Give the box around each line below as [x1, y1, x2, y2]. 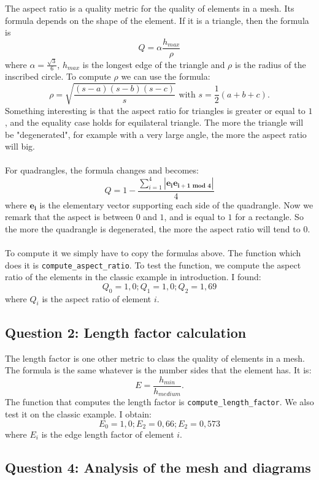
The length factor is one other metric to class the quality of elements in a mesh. [5, 351, 305, 364]
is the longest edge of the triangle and [82, 58, 225, 70]
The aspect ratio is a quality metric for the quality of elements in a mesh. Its [5, 2, 294, 14]
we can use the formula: [121, 70, 210, 83]
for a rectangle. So [235, 210, 304, 223]
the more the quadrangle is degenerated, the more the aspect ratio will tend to [5, 222, 301, 235]
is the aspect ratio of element [42, 292, 152, 305]
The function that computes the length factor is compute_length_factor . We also [5, 395, 314, 408]
